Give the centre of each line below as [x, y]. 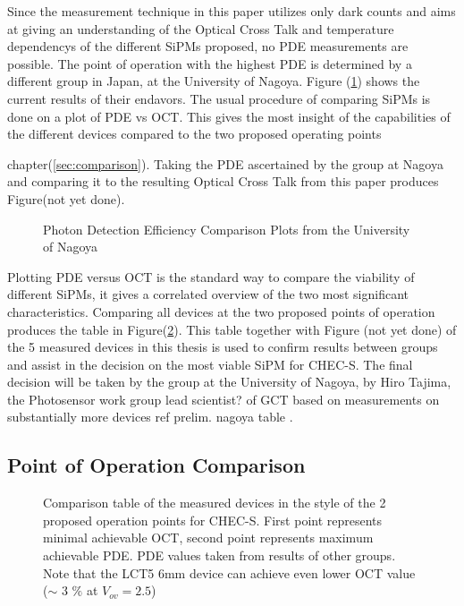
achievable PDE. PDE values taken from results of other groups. [219, 555]
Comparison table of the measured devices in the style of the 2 [215, 503]
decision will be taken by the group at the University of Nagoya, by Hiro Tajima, [229, 382]
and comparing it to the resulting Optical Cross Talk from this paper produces [223, 181]
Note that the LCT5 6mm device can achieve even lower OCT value [229, 572]
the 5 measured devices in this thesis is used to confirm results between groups [223, 347]
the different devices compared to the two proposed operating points [194, 134]
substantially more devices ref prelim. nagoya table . [150, 417]
